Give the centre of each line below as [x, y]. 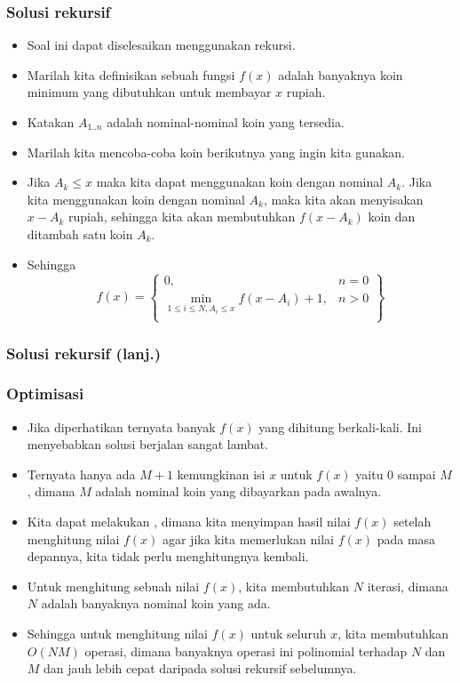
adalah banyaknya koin [341, 74]
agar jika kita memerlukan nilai [248, 538]
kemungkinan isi [221, 474]
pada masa [406, 538]
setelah [412, 522]
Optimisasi [45, 394]
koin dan [392, 217]
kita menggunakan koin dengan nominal [136, 199]
